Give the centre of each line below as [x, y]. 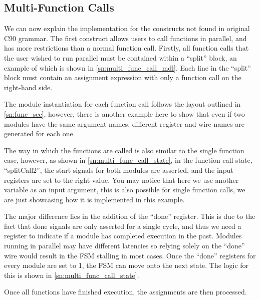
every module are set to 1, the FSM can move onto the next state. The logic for [126, 265]
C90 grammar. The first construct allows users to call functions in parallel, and [125, 38]
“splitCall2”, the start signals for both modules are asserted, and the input [119, 170]
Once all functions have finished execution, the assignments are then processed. [125, 292]
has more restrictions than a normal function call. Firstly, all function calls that [126, 48]
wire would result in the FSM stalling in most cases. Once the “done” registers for [130, 255]
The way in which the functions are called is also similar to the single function [124, 150]
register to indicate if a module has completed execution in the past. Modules [123, 236]
